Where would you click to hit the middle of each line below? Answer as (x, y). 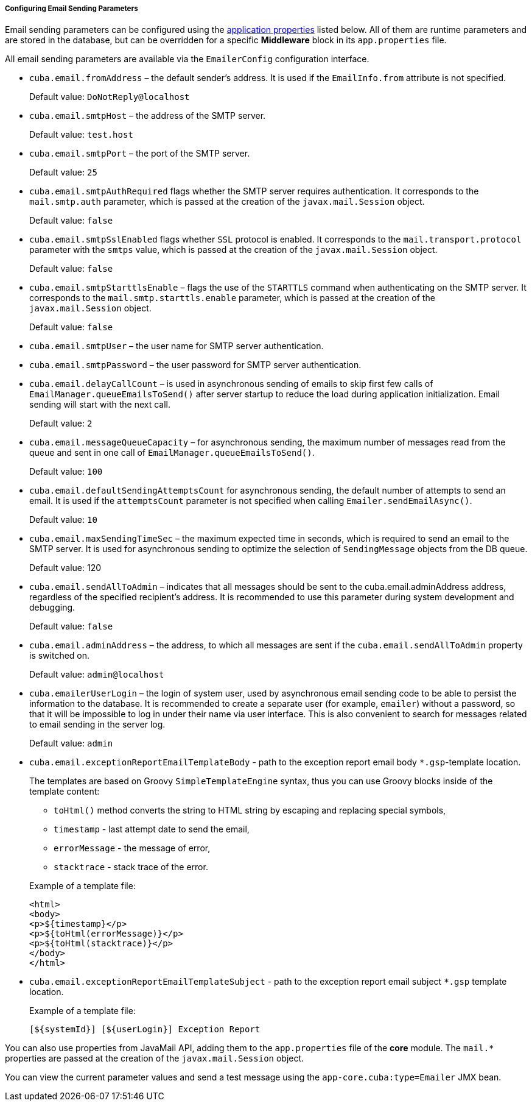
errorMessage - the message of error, (132, 848)
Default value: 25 (63, 172)
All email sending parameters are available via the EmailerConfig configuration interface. (187, 59)
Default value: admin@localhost (97, 675)
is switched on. (60, 656)
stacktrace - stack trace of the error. (131, 867)
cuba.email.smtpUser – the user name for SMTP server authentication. (177, 346)
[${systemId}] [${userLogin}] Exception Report (145, 1030)
